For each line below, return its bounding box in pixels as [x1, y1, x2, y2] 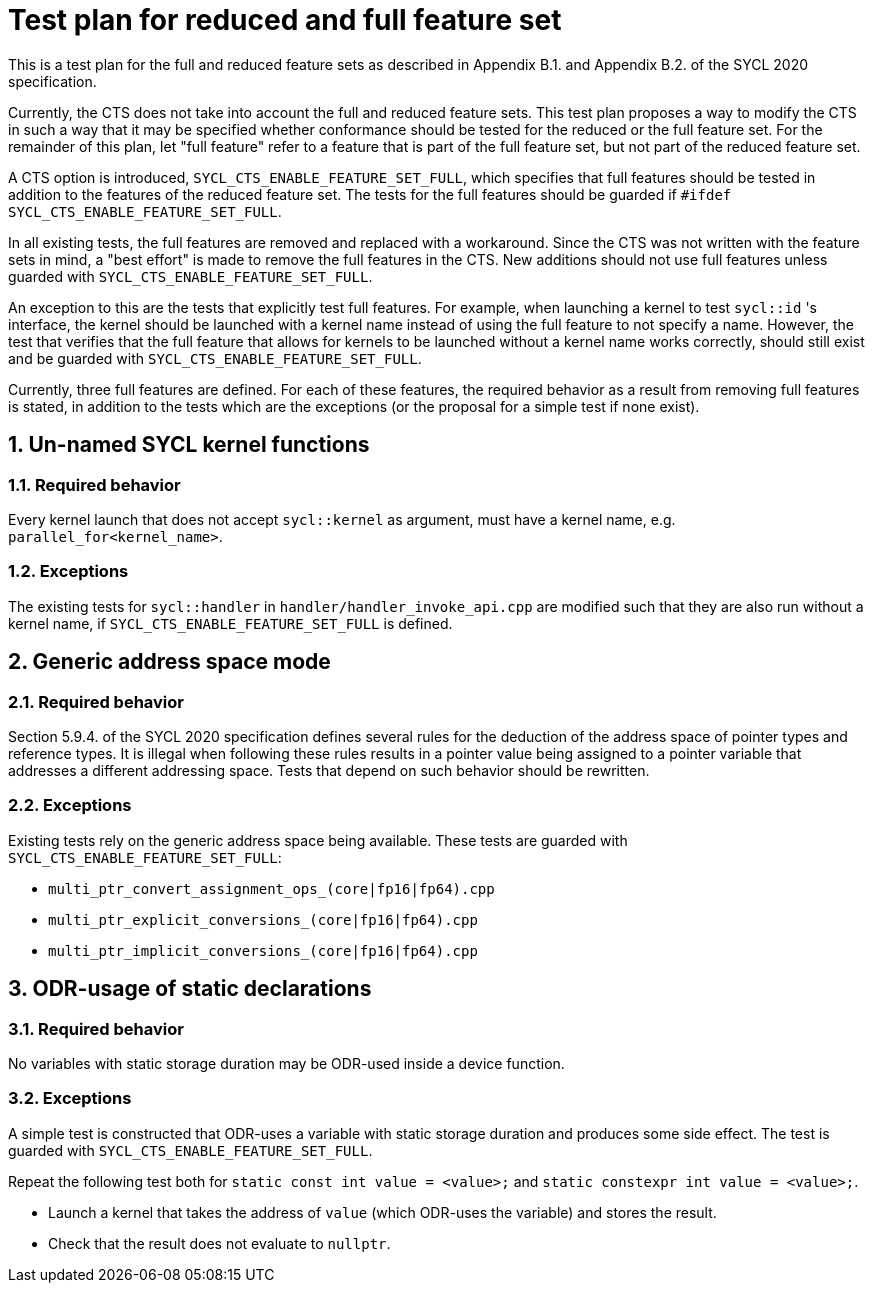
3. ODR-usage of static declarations [8, 976, 372, 1002]
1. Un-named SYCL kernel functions [8, 432, 370, 458]
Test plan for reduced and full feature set [8, 3, 562, 37]
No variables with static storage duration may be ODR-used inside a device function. [8, 1054, 565, 1072]
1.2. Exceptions [8, 561, 129, 582]
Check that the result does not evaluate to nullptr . [48, 1234, 391, 1252]
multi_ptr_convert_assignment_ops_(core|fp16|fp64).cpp [48, 880, 495, 897]
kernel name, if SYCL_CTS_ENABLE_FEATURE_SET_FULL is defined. [8, 614, 453, 632]
